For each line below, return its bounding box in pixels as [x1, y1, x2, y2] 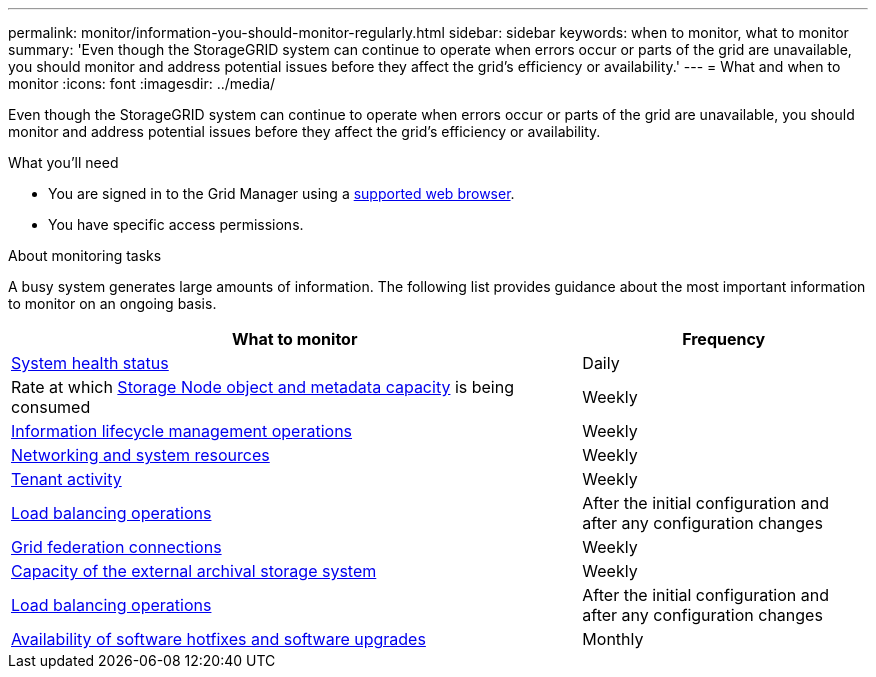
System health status [11, 353, 169, 373]
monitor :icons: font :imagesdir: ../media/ [8, 75, 276, 92]
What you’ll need [8, 154, 119, 171]
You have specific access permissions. [48, 216, 304, 233]
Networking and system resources [11, 445, 270, 465]
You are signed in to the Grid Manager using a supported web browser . [48, 185, 515, 202]
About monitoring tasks [8, 247, 162, 264]
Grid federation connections [11, 537, 222, 557]
